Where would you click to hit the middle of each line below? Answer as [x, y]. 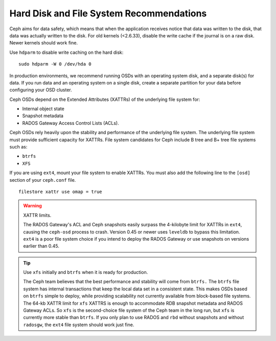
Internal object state [43, 109]
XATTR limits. [37, 215]
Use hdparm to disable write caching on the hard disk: [66, 52]
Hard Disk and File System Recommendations [108, 13]
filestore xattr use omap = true [60, 191]
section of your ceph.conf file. [43, 180]
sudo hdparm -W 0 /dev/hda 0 [55, 64]
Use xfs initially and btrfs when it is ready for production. [86, 272]
